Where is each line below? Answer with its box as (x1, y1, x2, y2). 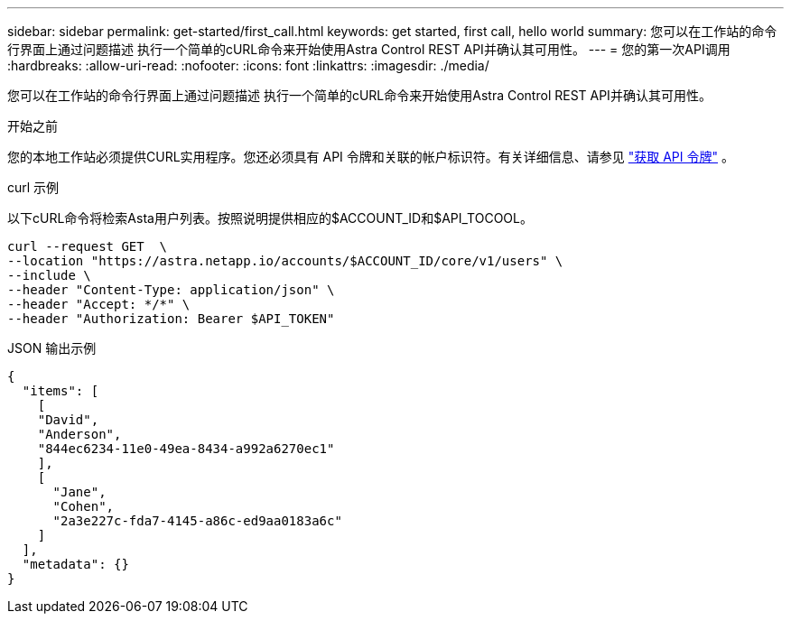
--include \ (7, 268, 91, 283)
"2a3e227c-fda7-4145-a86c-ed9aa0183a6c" (52, 514, 342, 528)
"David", (37, 412, 99, 427)
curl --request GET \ (7, 239, 168, 254)
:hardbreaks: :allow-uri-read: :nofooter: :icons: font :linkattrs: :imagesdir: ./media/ (7, 58, 489, 73)
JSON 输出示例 (7, 340, 97, 356)
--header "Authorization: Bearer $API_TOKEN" (7, 311, 335, 326)
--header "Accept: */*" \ (7, 297, 191, 311)
